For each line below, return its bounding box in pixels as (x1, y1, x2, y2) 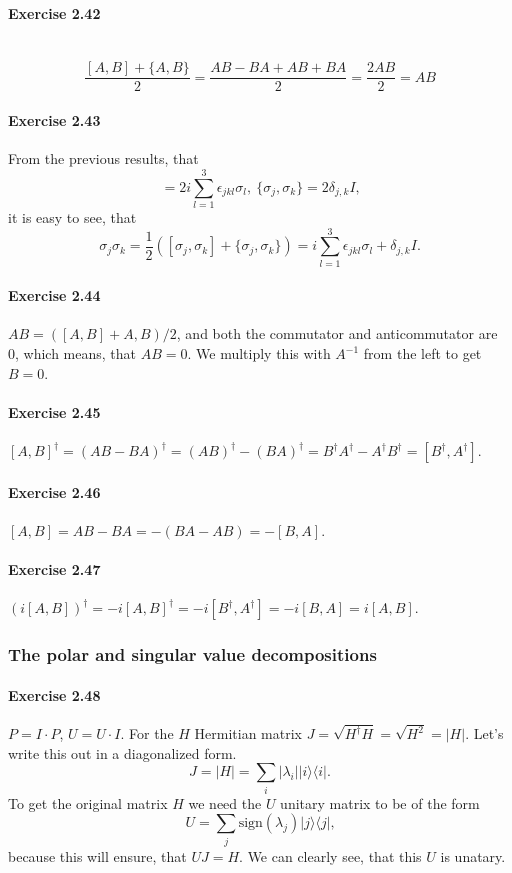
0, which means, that (8, 343, 137, 364)
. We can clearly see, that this (239, 845, 422, 866)
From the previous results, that (8, 148, 199, 169)
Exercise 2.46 (8, 481, 101, 502)
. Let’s (465, 723, 504, 744)
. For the (120, 723, 174, 744)
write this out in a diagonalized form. (8, 742, 237, 763)
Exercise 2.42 (8, 2, 101, 23)
